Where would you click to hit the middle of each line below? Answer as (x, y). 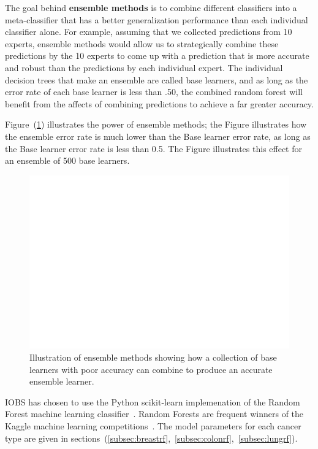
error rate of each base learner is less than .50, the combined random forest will (154, 92)
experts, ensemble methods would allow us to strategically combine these (142, 43)
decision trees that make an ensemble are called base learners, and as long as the (157, 79)
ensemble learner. (62, 381)
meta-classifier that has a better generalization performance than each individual (157, 19)
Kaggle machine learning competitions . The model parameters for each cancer (153, 425)
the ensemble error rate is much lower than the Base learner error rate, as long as (158, 136)
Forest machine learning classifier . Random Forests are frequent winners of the (154, 414)
